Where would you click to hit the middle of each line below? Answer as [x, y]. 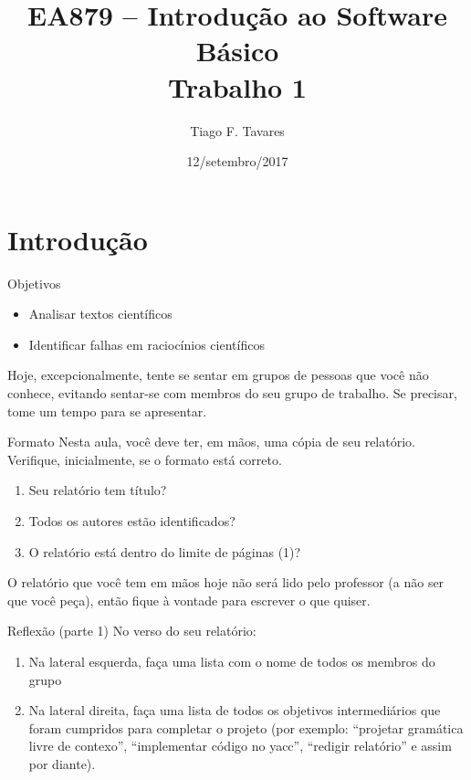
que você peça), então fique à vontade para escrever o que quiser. [189, 600]
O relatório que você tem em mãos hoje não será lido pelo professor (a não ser [226, 582]
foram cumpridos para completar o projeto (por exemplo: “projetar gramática [246, 727]
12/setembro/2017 [237, 161]
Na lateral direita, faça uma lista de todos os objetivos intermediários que [235, 710]
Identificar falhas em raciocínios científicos [147, 344]
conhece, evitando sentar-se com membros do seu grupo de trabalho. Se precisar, [232, 393]
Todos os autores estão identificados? [132, 520]
